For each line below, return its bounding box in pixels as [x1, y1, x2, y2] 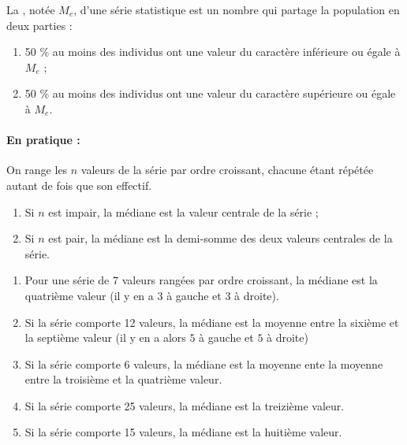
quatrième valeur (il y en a [24, 287, 154, 303]
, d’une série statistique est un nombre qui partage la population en [73, 2, 400, 17]
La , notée [6, 2, 55, 17]
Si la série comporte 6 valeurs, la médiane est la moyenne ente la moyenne [24, 355, 383, 372]
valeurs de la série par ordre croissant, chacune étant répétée [80, 161, 374, 178]
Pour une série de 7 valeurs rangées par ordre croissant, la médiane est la [24, 272, 378, 288]
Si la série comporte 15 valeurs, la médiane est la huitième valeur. [24, 424, 342, 440]
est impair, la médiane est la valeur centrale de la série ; [48, 203, 319, 220]
